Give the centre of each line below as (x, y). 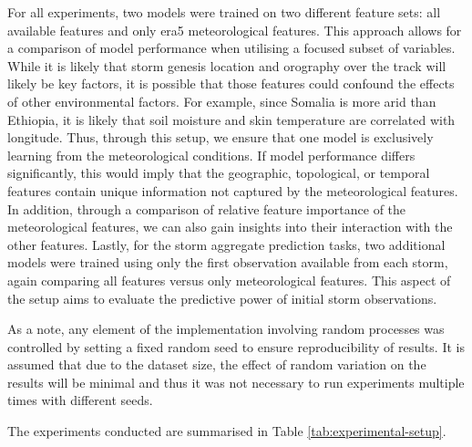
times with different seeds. (80, 400)
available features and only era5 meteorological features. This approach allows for (235, 30)
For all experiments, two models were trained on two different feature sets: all (224, 12)
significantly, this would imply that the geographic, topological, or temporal (219, 173)
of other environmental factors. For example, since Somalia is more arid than (222, 101)
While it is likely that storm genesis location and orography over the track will (227, 65)
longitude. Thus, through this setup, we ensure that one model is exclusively (221, 137)
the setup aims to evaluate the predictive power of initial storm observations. (222, 298)
